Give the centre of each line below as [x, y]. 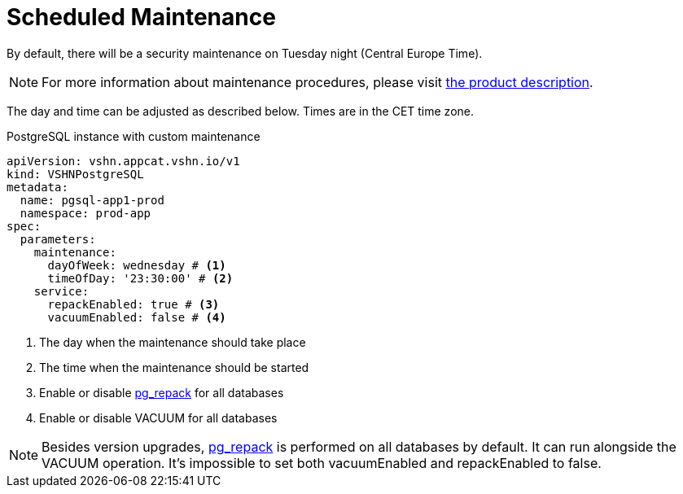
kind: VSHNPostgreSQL [75, 174]
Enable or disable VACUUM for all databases [158, 417]
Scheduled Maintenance [141, 17]
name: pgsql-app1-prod [92, 200]
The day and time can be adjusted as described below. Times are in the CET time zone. [240, 111]
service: [61, 291]
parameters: [58, 239]
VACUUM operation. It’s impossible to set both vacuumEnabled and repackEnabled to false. [322, 463]
